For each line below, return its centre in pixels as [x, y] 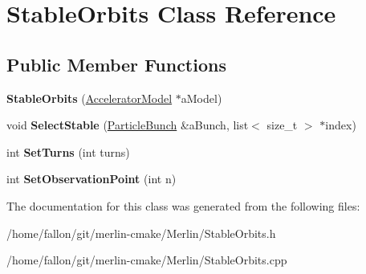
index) [341, 125]
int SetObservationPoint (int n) [91, 179]
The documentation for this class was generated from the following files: [183, 205]
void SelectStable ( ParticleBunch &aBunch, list [128, 125]
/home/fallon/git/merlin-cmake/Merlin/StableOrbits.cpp [147, 260]
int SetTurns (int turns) [68, 151]
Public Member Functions [116, 64]
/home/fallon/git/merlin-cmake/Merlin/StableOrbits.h [141, 233]
